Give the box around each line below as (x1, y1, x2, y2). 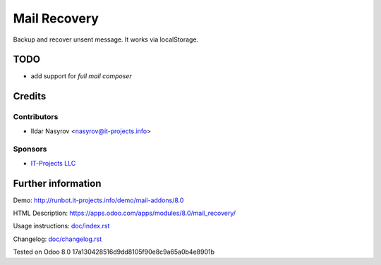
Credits (13, 90, 47, 102)
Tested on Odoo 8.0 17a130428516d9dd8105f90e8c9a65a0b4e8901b (13, 247, 215, 257)
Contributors (13, 112, 59, 122)
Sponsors (13, 144, 47, 154)
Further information (13, 177, 102, 190)
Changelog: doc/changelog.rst (13, 235, 102, 243)
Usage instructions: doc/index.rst (13, 222, 110, 230)
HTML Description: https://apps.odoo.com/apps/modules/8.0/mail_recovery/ (13, 209, 236, 218)
